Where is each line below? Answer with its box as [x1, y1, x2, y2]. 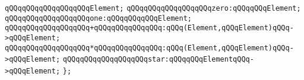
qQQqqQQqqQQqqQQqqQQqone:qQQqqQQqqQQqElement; [5, 14, 192, 23]
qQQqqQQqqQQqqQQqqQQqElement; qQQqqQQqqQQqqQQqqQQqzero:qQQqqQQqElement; [5, 4, 301, 12]
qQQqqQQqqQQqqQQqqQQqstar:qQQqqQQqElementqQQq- [62, 55, 254, 64]
